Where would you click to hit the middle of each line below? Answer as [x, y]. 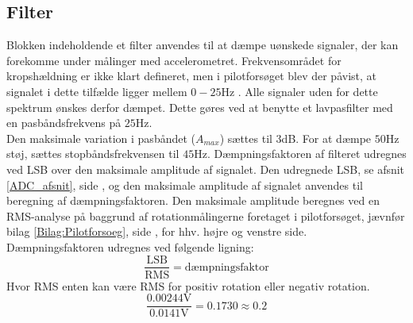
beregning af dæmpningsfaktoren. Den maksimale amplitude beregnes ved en [193, 200]
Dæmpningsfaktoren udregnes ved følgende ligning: [130, 246]
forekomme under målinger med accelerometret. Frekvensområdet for [174, 60]
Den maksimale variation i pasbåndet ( [101, 138]
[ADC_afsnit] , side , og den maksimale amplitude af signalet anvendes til [185, 185]
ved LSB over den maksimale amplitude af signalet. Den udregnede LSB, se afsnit [206, 169]
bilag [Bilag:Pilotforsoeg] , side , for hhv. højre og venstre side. [157, 231]
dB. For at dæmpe [326, 138]
